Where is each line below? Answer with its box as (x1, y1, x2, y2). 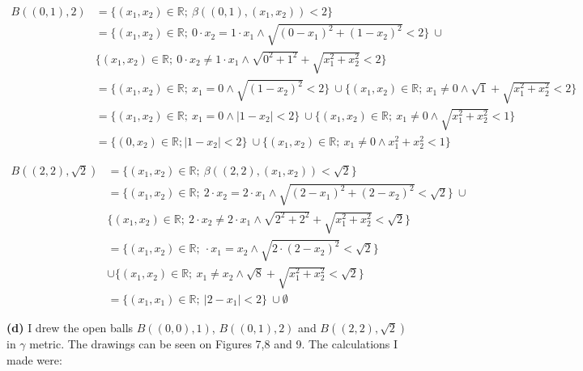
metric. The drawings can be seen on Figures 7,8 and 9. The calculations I (29, 335, 398, 352)
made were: (6, 351, 62, 368)
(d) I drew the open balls (6, 319, 134, 336)
